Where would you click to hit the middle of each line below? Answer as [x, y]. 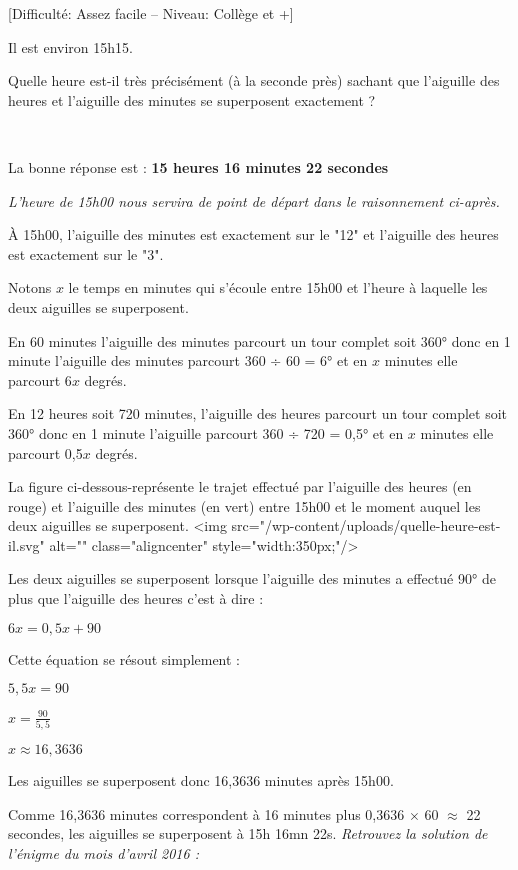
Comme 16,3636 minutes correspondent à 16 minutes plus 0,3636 [206, 813]
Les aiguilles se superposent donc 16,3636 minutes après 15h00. [201, 780]
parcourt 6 [40, 379]
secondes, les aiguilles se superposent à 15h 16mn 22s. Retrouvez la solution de [248, 833]
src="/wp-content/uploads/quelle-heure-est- [366, 525]
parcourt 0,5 [45, 452]
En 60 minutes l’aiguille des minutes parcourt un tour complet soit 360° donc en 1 [259, 340]
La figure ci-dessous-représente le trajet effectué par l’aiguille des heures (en [240, 486]
